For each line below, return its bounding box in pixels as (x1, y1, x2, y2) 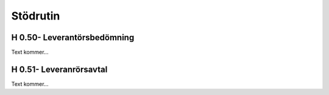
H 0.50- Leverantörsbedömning (11, 32, 135, 43)
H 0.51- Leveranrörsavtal (11, 64, 108, 74)
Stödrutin (11, 9, 60, 23)
